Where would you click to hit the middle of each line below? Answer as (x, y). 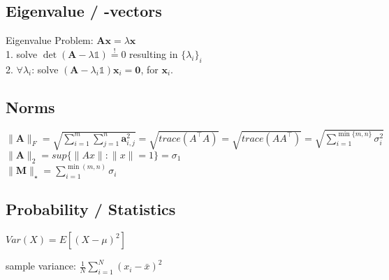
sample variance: (41, 266)
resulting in (154, 53)
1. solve (22, 53)
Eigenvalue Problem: (50, 40)
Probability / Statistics (91, 209)
